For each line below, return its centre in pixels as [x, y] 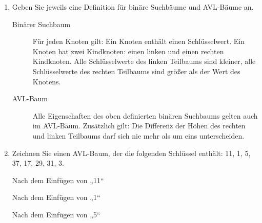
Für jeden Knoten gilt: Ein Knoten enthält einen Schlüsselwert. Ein [138, 41]
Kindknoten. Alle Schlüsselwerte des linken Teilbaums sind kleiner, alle [144, 61]
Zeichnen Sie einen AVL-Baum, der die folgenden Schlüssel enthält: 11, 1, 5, [131, 153]
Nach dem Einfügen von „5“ [56, 214]
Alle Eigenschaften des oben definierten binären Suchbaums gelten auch [145, 115]
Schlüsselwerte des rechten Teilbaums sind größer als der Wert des [136, 71]
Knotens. [47, 81]
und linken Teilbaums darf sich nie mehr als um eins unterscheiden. [138, 135]
